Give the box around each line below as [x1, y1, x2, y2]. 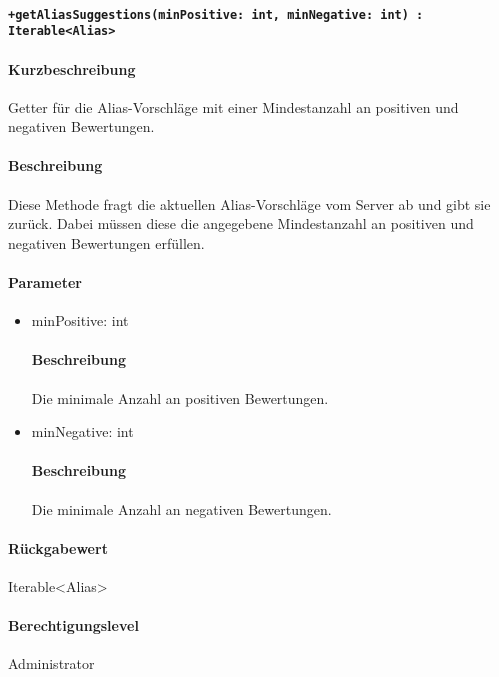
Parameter [8, 272, 82, 293]
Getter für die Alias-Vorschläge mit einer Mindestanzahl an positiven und [8, 96, 459, 117]
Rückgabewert [8, 537, 108, 558]
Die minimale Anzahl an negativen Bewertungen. [31, 498, 332, 519]
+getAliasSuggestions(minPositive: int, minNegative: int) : [8, 7, 424, 22]
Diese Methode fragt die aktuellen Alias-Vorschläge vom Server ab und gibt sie [8, 193, 491, 214]
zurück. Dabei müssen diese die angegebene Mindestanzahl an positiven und [8, 213, 474, 234]
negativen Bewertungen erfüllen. [8, 232, 205, 253]
